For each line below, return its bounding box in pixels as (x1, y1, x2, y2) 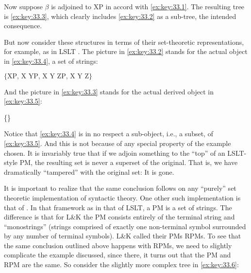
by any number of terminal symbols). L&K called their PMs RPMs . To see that (4, 231, 241, 241)
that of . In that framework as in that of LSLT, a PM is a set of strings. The (4, 202, 232, 212)
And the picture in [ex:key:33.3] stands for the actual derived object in (4, 86, 214, 96)
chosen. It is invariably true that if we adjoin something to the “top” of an (4, 147, 225, 158)
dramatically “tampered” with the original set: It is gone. (4, 166, 174, 177)
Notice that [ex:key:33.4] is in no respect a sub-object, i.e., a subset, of (4, 128, 213, 139)
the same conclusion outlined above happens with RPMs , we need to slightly (4, 240, 232, 250)
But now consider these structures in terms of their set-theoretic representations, (4, 36, 244, 47)
